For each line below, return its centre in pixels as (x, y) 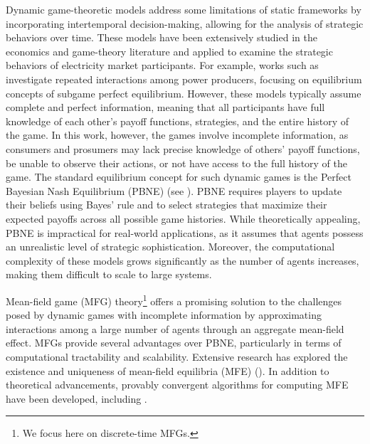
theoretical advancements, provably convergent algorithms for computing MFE (177, 385)
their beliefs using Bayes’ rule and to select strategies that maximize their (166, 205)
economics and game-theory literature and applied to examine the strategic (169, 51)
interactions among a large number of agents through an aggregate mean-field (175, 328)
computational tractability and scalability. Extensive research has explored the (177, 356)
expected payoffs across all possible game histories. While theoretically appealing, (183, 218)
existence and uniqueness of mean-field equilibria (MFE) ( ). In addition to (168, 370)
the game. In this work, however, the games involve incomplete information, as (177, 135)
